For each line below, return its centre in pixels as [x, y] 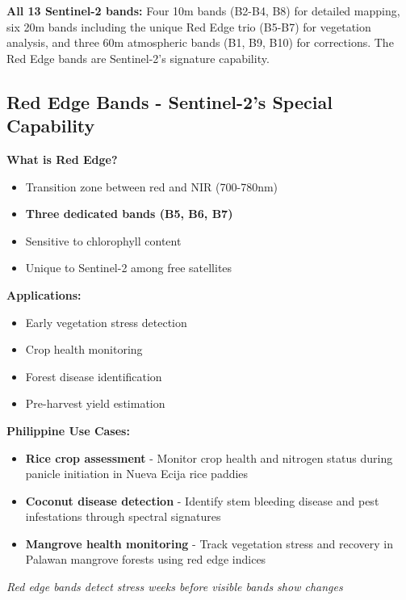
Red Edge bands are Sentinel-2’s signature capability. [138, 58]
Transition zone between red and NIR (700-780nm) [152, 186]
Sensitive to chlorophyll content [103, 240]
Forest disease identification [94, 376]
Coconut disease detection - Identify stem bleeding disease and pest [202, 500]
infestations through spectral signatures [123, 516]
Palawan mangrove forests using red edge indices [146, 559]
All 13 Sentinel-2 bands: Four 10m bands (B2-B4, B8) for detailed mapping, [203, 10]
